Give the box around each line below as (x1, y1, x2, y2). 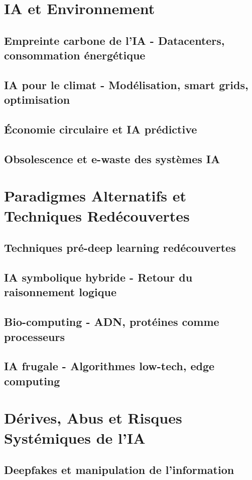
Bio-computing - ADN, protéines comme (4, 314, 219, 329)
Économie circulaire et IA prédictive (4, 121, 197, 137)
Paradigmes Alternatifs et (4, 185, 186, 206)
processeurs (4, 328, 65, 344)
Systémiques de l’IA (4, 427, 146, 448)
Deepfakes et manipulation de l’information (4, 462, 234, 477)
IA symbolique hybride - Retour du (4, 269, 193, 285)
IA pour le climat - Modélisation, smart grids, (4, 77, 248, 92)
